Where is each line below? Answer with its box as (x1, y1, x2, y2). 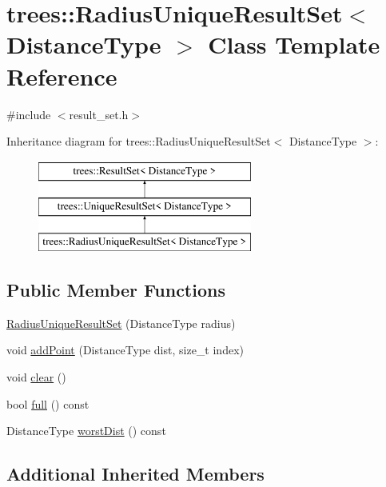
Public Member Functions (6, 277, 225, 302)
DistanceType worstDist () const (6, 422, 166, 439)
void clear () (6, 369, 66, 385)
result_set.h (69, 106, 129, 122)
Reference (6, 59, 117, 92)
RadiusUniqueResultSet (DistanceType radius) (6, 314, 236, 331)
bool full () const (6, 395, 90, 412)
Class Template (208, 28, 380, 61)
